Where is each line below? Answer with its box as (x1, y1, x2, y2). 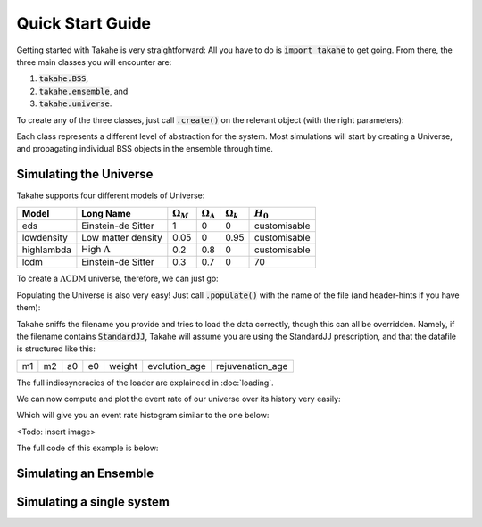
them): (16, 302, 41, 313)
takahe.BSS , (38, 73, 89, 84)
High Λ (81, 243, 111, 255)
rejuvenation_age (215, 359, 288, 372)
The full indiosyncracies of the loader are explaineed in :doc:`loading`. (16, 377, 274, 388)
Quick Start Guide (16, 13, 152, 33)
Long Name (81, 207, 131, 219)
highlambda (21, 243, 71, 256)
